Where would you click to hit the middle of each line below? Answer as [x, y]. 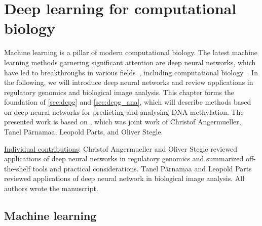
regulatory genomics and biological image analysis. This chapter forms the [119, 92]
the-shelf [17, 168]
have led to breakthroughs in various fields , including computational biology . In [131, 72]
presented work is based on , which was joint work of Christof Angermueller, [123, 122]
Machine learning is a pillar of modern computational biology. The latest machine [131, 52]
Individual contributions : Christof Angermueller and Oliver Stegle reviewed [121, 148]
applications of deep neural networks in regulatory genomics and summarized [124, 159]
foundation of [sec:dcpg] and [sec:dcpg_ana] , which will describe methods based [128, 102]
